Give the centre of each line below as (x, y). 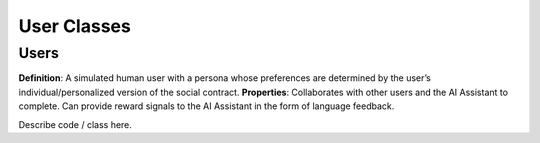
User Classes (75, 26)
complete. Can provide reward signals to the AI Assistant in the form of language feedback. (206, 106)
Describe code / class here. (75, 124)
